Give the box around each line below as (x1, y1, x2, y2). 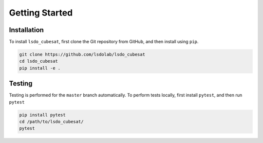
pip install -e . (19, 65, 61, 71)
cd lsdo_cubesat (19, 58, 58, 64)
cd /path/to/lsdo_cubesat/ (19, 119, 84, 125)
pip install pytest (19, 112, 66, 118)
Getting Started (9, 7, 73, 18)
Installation (9, 26, 44, 34)
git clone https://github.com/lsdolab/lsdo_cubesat (19, 52, 146, 57)
